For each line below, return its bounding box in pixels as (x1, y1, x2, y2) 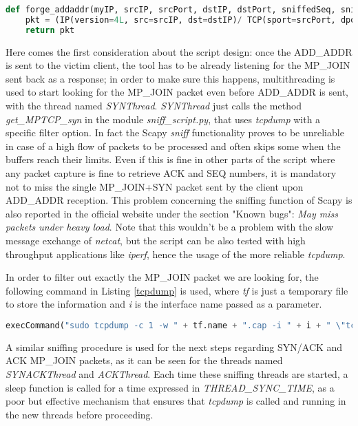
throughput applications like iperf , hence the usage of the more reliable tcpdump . (6, 246, 346, 261)
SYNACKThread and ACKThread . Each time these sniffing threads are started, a (6, 366, 348, 381)
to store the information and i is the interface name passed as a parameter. (6, 297, 322, 311)
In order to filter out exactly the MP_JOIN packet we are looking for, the (6, 270, 319, 284)
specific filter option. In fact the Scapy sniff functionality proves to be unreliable (6, 125, 344, 140)
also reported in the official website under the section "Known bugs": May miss (6, 206, 339, 220)
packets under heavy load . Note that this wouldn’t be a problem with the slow (6, 220, 334, 234)
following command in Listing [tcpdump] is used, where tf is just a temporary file (6, 283, 348, 297)
